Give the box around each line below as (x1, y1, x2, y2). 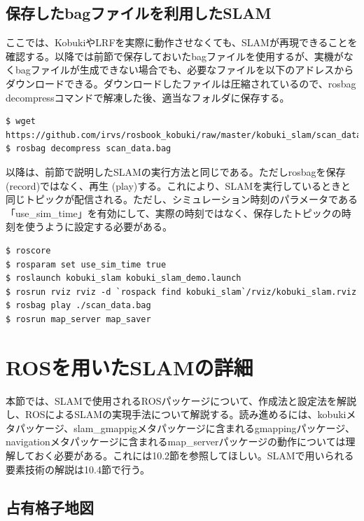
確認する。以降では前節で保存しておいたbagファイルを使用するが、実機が (6, 48, 344, 63)
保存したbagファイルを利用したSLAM (6, 2, 272, 24)
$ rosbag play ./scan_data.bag (6, 300, 151, 311)
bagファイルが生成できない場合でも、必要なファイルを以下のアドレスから (15, 62, 354, 77)
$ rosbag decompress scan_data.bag (6, 144, 171, 154)
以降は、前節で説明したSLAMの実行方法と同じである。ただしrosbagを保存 (6, 164, 346, 179)
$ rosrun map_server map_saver (6, 314, 151, 324)
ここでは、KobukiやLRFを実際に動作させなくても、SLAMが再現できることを (6, 35, 358, 50)
